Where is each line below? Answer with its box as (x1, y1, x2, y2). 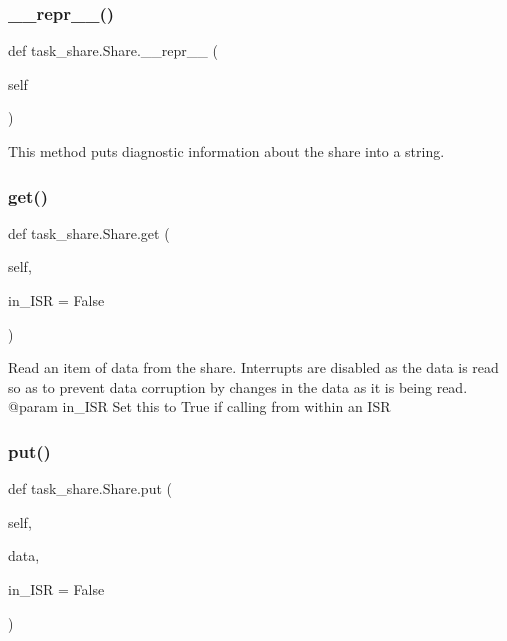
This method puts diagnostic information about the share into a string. (8, 141, 445, 161)
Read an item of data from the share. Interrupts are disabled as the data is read (8, 357, 499, 378)
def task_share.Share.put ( (8, 478, 172, 499)
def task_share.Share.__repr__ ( (8, 40, 218, 61)
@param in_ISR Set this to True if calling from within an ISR (8, 396, 391, 417)
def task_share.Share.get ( (8, 222, 170, 243)
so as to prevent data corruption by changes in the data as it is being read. (8, 376, 468, 397)
